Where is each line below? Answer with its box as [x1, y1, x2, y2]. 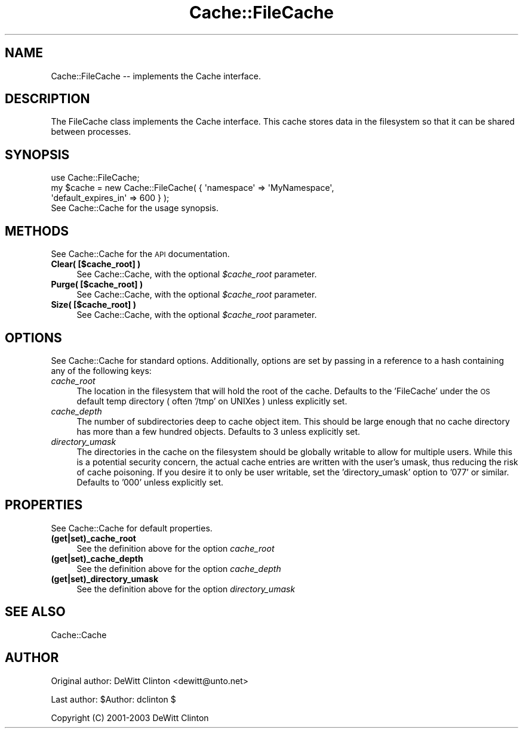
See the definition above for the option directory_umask [76, 583, 296, 594]
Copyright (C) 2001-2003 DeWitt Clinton [51, 712, 209, 723]
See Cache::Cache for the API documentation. [51, 249, 230, 259]
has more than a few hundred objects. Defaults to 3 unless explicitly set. [76, 426, 361, 437]
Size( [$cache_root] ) [51, 299, 136, 310]
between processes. [51, 126, 131, 137]
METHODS [5, 223, 69, 239]
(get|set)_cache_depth [51, 553, 143, 564]
